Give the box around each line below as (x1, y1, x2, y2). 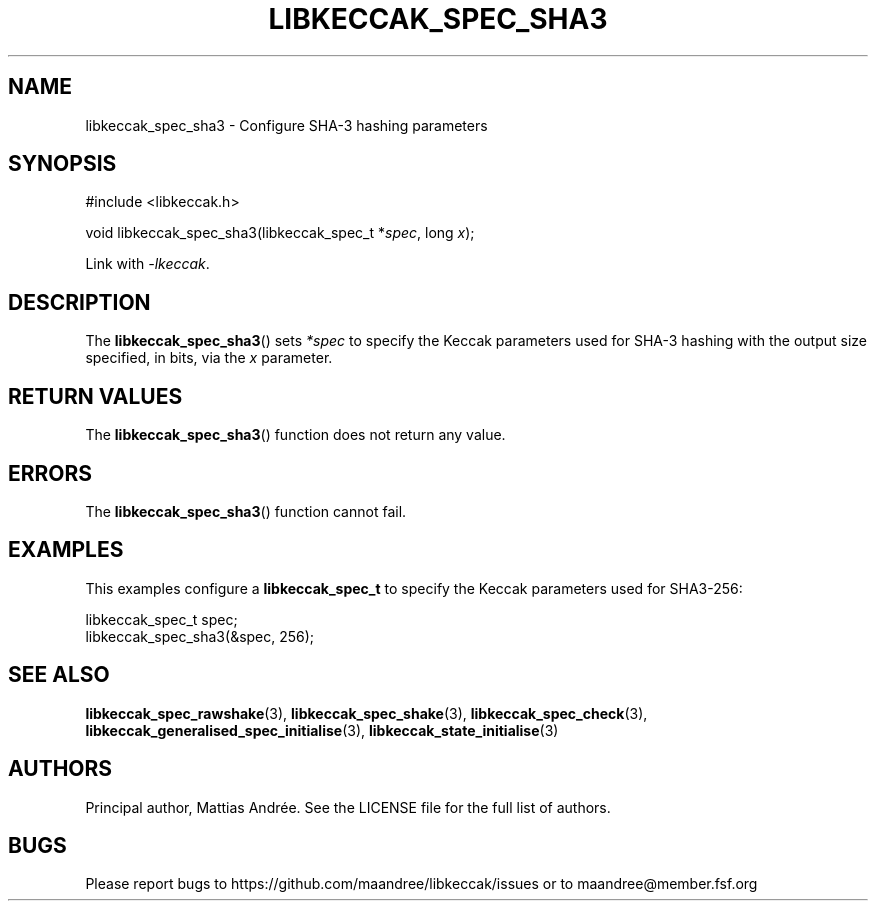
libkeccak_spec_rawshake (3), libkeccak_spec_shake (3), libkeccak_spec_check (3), (85, 704, 648, 722)
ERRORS (8, 460, 93, 486)
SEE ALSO (8, 662, 110, 688)
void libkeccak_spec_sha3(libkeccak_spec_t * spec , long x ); (85, 224, 475, 242)
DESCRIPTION (8, 289, 151, 315)
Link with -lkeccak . (85, 255, 210, 273)
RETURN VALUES (8, 383, 183, 409)
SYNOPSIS (8, 151, 117, 177)
